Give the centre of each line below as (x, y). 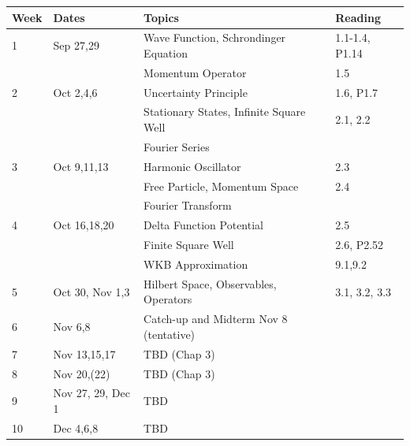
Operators (168, 299)
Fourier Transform (188, 205)
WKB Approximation (196, 264)
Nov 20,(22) (82, 373)
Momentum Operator (195, 72)
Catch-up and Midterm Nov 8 (216, 319)
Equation (166, 52)
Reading (358, 17)
